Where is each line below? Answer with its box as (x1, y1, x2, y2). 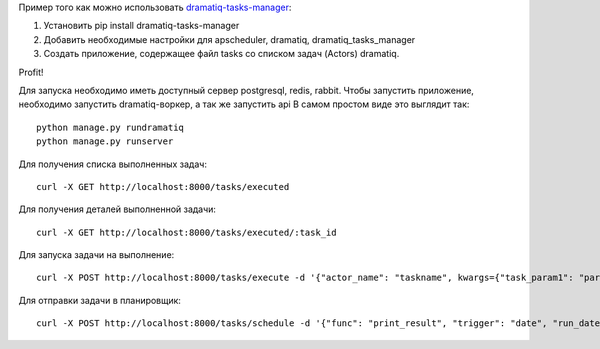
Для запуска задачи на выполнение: (18, 249, 175, 261)
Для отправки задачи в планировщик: (18, 294, 182, 306)
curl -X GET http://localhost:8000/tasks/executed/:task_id (36, 226, 337, 238)
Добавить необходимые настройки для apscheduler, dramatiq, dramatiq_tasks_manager (43, 33, 416, 45)
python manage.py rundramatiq (36, 121, 185, 133)
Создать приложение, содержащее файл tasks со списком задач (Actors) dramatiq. (43, 48, 400, 60)
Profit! (18, 66, 44, 78)
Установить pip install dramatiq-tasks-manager (43, 20, 240, 32)
